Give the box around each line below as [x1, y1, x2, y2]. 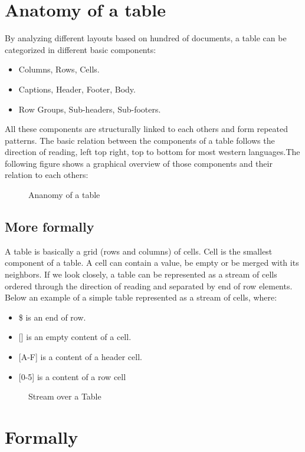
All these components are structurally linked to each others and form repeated [5, 123, 288, 135]
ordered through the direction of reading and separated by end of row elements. [5, 279, 293, 292]
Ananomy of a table [28, 189, 100, 201]
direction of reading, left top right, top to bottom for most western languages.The [5, 146, 300, 158]
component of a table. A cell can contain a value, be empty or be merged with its [5, 256, 299, 269]
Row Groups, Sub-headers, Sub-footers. [18, 103, 161, 115]
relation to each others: [5, 169, 88, 181]
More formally [5, 217, 94, 236]
